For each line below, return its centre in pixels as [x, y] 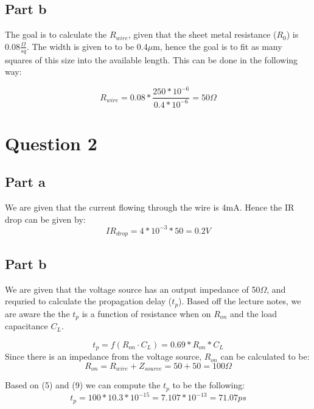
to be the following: [209, 385]
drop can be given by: [45, 219]
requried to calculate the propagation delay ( [89, 301]
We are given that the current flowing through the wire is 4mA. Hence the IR [150, 207]
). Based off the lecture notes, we [240, 301]
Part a [25, 182]
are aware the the [37, 313]
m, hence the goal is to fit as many [218, 46]
